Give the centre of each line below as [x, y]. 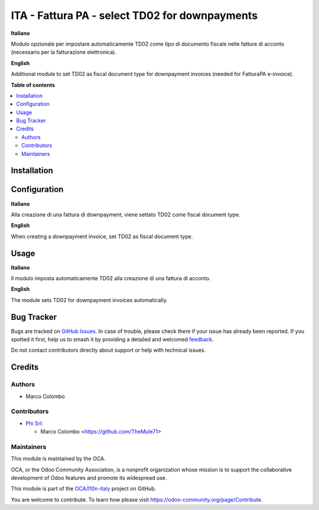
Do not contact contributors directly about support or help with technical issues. [108, 350]
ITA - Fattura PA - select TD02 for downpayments [134, 15]
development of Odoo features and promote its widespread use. [89, 478]
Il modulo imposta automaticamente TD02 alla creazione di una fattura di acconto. [111, 278]
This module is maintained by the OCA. [58, 458]
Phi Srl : [35, 423]
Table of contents [33, 85]
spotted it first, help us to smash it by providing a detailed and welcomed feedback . [112, 339]
